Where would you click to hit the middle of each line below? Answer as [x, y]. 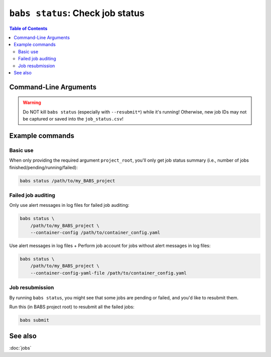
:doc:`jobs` [20, 348]
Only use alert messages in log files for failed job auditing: [69, 205]
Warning [32, 102]
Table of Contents [28, 28]
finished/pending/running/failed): [43, 167]
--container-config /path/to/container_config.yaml [95, 233]
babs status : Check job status [77, 13]
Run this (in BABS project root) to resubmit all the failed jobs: [72, 307]
